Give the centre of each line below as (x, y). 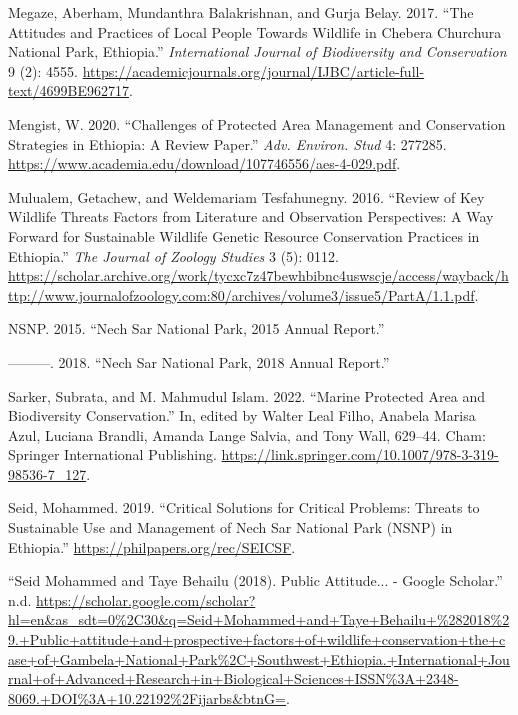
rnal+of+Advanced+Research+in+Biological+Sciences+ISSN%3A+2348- (233, 678)
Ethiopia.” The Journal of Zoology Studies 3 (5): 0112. (173, 255)
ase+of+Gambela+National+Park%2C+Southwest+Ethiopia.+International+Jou (259, 658)
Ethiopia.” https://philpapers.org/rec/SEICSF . (152, 546)
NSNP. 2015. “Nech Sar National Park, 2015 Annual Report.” (196, 328)
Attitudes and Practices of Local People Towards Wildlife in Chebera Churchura (255, 31)
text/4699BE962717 (68, 90)
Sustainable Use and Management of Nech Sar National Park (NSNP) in (230, 527)
